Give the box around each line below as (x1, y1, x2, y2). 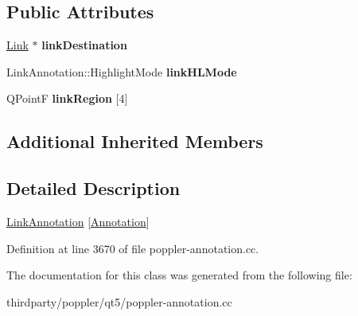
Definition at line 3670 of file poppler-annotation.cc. (6, 240, 259, 256)
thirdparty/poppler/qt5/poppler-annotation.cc (6, 293, 232, 310)
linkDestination (41, 37, 127, 53)
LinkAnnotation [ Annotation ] (6, 213, 150, 229)
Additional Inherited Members (6, 129, 263, 154)
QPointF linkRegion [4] (6, 90, 128, 107)
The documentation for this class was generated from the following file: (6, 267, 352, 283)
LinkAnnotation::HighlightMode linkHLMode (6, 63, 237, 80)
